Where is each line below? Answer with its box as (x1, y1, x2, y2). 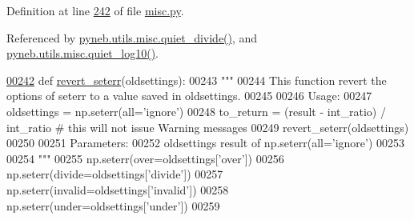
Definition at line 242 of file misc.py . (6, 2, 184, 18)
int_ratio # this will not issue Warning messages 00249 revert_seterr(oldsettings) (6, 118, 409, 135)
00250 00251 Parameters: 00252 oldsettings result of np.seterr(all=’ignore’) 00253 (6, 134, 405, 151)
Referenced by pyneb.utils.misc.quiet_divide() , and (6, 29, 258, 46)
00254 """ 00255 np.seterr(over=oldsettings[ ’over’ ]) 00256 (6, 150, 284, 166)
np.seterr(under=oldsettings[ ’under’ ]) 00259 (6, 197, 220, 214)
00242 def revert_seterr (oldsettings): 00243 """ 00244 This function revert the (6, 71, 387, 88)
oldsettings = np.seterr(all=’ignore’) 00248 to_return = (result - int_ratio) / (6, 102, 386, 119)
